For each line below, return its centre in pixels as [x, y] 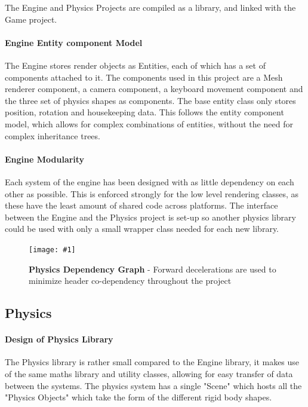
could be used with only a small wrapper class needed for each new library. [142, 229]
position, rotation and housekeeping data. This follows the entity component [144, 112]
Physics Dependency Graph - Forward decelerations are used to [153, 269]
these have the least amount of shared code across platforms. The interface [141, 205]
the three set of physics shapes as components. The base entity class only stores [150, 100]
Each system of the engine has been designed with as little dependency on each [150, 181]
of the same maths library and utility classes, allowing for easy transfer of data [149, 373]
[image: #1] [52, 250]
